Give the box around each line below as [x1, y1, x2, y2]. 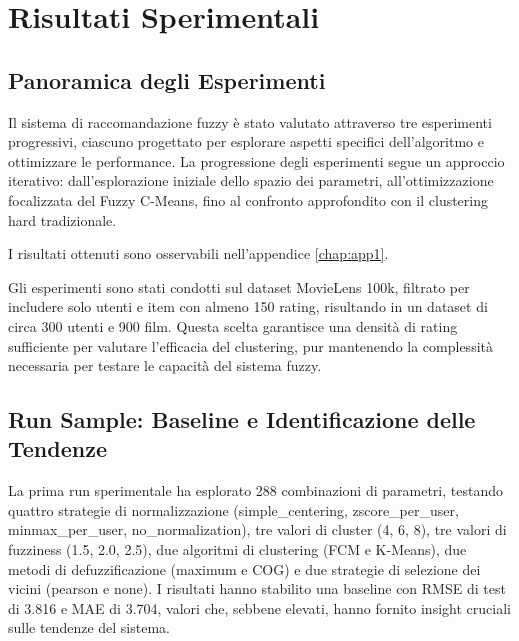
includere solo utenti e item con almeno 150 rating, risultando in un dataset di [8, 296, 488, 317]
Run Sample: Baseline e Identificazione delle [8, 404, 476, 435]
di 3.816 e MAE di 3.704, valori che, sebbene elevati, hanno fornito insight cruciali [8, 597, 511, 618]
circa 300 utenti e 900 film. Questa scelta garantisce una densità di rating [8, 315, 458, 336]
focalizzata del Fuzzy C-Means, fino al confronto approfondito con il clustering [8, 189, 489, 210]
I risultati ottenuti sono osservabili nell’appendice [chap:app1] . [8, 243, 389, 264]
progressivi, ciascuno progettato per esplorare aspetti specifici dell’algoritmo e [8, 131, 484, 152]
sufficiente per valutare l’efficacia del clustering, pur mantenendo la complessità [8, 335, 493, 356]
